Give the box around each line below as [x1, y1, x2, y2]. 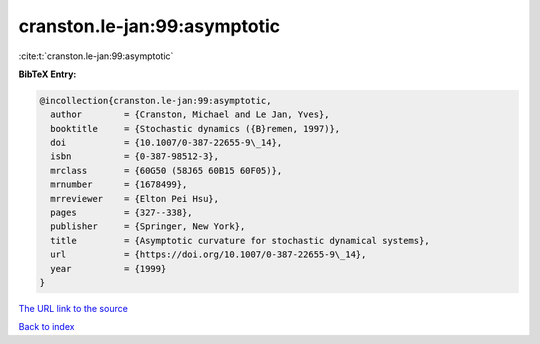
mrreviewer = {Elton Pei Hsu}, [50, 193, 220, 204]
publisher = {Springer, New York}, [50, 221, 246, 232]
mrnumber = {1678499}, [50, 179, 188, 190]
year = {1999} [50, 263, 167, 274]
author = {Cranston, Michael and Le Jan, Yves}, [50, 109, 330, 120]
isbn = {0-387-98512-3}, [50, 151, 220, 162]
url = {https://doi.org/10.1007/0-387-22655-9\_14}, [50, 249, 367, 260]
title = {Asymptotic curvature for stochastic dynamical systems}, [50, 235, 430, 246]
